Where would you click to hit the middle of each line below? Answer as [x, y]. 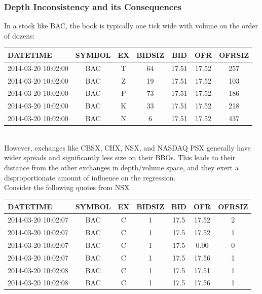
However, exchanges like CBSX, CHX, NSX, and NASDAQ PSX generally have [127, 147]
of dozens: [20, 35]
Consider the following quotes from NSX [67, 187]
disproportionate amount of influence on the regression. [90, 177]
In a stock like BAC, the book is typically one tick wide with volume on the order [131, 26]
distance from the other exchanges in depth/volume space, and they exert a [121, 167]
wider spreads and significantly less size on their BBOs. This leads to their [120, 157]
